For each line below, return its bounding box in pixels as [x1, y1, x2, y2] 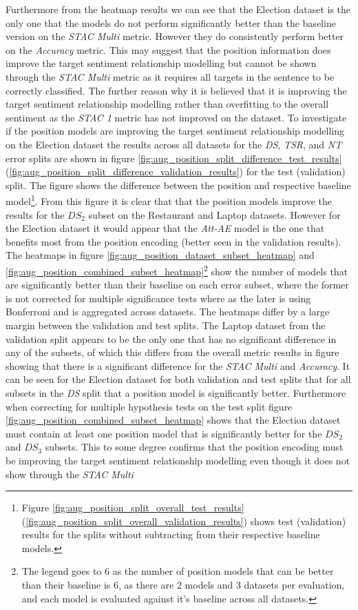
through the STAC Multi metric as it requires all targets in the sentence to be [6, 69, 335, 83]
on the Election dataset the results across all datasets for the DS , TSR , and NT [6, 137, 342, 151]
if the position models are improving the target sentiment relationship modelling [6, 124, 345, 138]
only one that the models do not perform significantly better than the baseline [6, 15, 336, 30]
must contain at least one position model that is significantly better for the [6, 426, 322, 440]
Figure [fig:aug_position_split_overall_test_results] [21, 500, 244, 515]
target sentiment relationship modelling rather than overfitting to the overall [6, 97, 329, 111]
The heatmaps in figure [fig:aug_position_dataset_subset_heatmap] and [6, 248, 315, 262]
